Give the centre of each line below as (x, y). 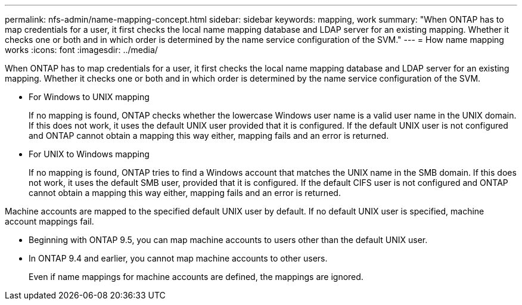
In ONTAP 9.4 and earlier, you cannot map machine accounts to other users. (178, 258)
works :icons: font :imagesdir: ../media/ (81, 50)
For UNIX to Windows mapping (89, 154)
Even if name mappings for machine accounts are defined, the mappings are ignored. (196, 277)
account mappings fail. (49, 221)
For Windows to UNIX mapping (89, 97)
